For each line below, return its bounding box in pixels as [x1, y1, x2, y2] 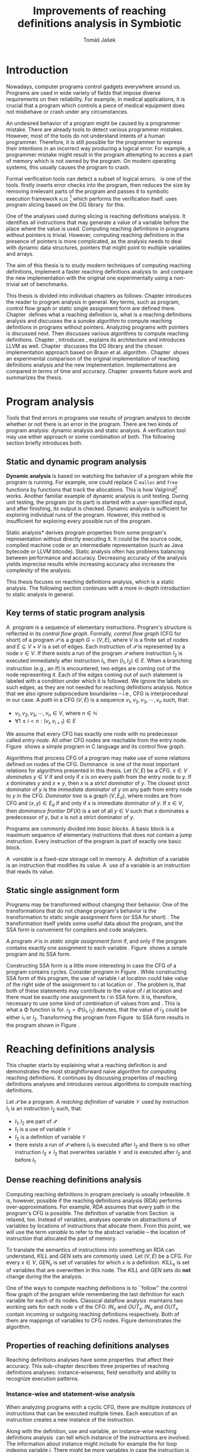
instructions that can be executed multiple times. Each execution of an [6, 1409, 178, 1416]
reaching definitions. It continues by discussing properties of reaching [6, 1074, 178, 1081]
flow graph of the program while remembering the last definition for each [6, 1290, 185, 1297]
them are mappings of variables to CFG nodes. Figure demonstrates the [6, 1317, 182, 1324]
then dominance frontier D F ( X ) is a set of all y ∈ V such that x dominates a [6, 807, 189, 815]
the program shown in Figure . [6, 1021, 80, 1029]
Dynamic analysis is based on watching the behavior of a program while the [6, 473, 193, 480]
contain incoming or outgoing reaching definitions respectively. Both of [6, 1310, 179, 1318]
